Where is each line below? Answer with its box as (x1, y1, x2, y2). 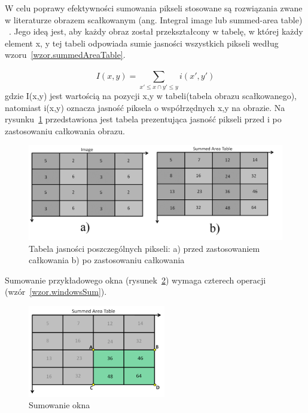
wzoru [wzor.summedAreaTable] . (5, 48, 126, 61)
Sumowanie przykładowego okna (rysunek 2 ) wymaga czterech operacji (5, 273, 266, 286)
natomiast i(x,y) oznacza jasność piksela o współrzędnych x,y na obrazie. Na (5, 101, 285, 113)
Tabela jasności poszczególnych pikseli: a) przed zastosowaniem (29, 242, 260, 254)
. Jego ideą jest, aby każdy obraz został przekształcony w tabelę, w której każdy (9, 25, 303, 38)
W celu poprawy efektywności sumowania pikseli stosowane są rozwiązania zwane (5, 2, 303, 14)
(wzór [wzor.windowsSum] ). (5, 285, 107, 298)
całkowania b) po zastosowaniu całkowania (29, 254, 185, 266)
